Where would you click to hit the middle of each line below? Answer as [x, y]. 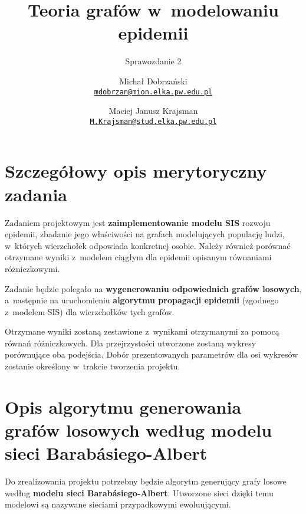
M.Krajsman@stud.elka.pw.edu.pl [153, 121]
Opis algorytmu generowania [123, 406]
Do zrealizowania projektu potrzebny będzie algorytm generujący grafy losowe [146, 481]
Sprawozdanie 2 [153, 61]
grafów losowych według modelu [139, 430]
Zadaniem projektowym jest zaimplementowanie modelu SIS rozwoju [138, 222]
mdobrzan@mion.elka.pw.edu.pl [153, 92]
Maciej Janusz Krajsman [153, 111]
